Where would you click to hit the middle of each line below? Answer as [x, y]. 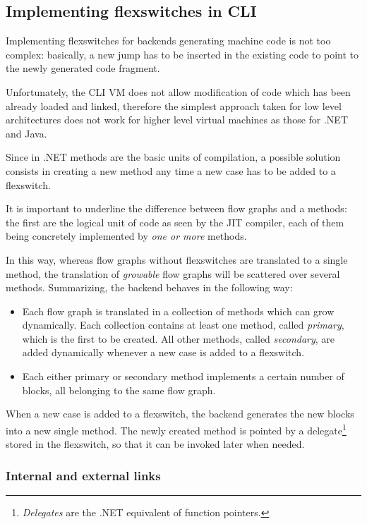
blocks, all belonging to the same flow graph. [119, 390]
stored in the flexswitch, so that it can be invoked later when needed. [155, 444]
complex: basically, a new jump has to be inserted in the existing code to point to [182, 54]
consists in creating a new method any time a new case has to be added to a [171, 170]
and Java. [26, 133]
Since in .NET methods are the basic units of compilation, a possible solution [173, 157]
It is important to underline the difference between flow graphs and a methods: [176, 208]
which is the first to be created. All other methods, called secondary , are [179, 338]
